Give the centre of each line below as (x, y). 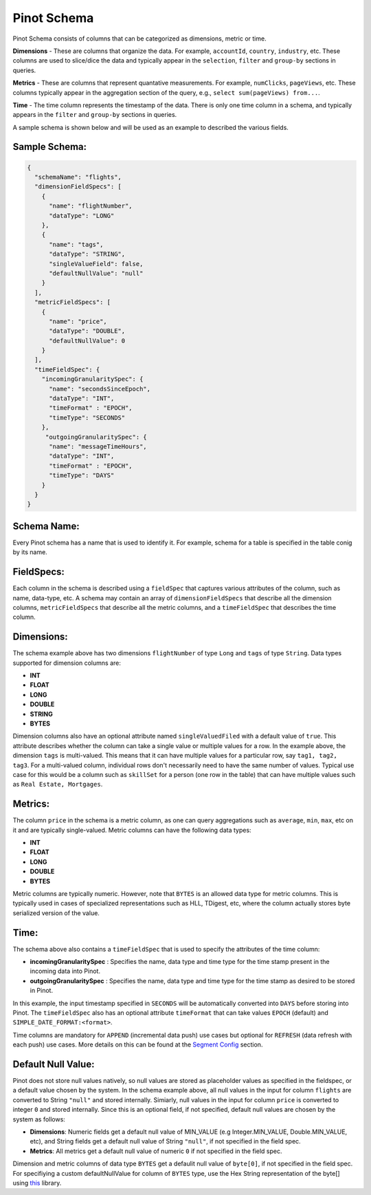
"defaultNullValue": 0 (87, 341)
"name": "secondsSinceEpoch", (100, 389)
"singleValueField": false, (96, 264)
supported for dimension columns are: (67, 663)
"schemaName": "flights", (78, 177)
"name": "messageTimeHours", (98, 447)
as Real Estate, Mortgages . (58, 785)
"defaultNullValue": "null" (96, 273)
